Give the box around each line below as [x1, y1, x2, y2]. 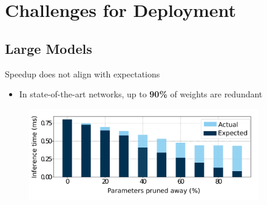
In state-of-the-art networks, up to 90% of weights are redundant [19, 88, 263, 100]
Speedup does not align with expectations [5, 67, 160, 80]
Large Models [5, 39, 92, 57]
